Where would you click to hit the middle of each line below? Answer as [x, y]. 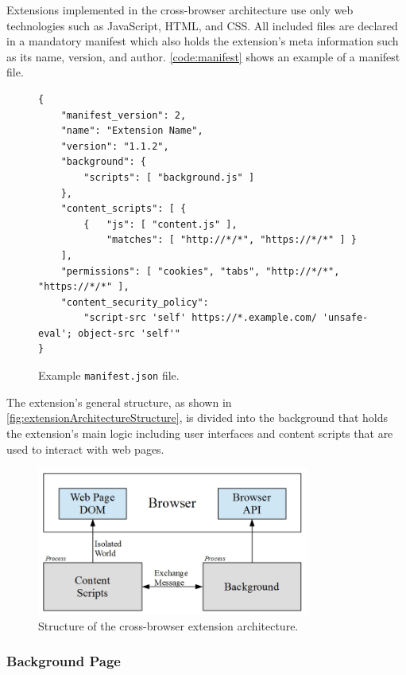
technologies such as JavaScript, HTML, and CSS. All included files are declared [202, 25]
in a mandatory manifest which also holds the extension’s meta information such [203, 41]
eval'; [55, 333]
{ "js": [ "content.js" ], [160, 224]
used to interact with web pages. [85, 449]
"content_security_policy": [135, 302]
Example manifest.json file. [109, 375]
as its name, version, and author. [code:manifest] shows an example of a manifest [203, 56]
